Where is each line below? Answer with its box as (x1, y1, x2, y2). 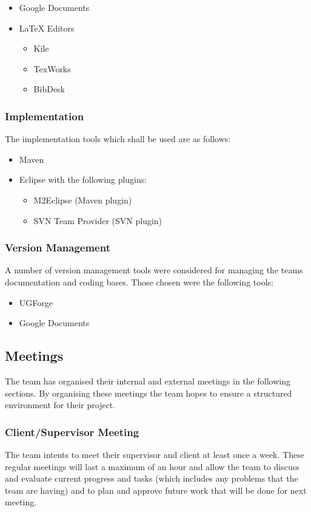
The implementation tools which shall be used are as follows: (5, 132, 231, 145)
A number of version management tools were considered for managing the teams (5, 264, 303, 276)
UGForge (19, 296, 53, 309)
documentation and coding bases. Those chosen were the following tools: (5, 275, 273, 288)
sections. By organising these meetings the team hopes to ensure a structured (5, 386, 292, 399)
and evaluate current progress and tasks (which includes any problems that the (5, 472, 298, 485)
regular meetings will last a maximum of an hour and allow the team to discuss (5, 460, 299, 473)
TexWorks (33, 62, 71, 75)
